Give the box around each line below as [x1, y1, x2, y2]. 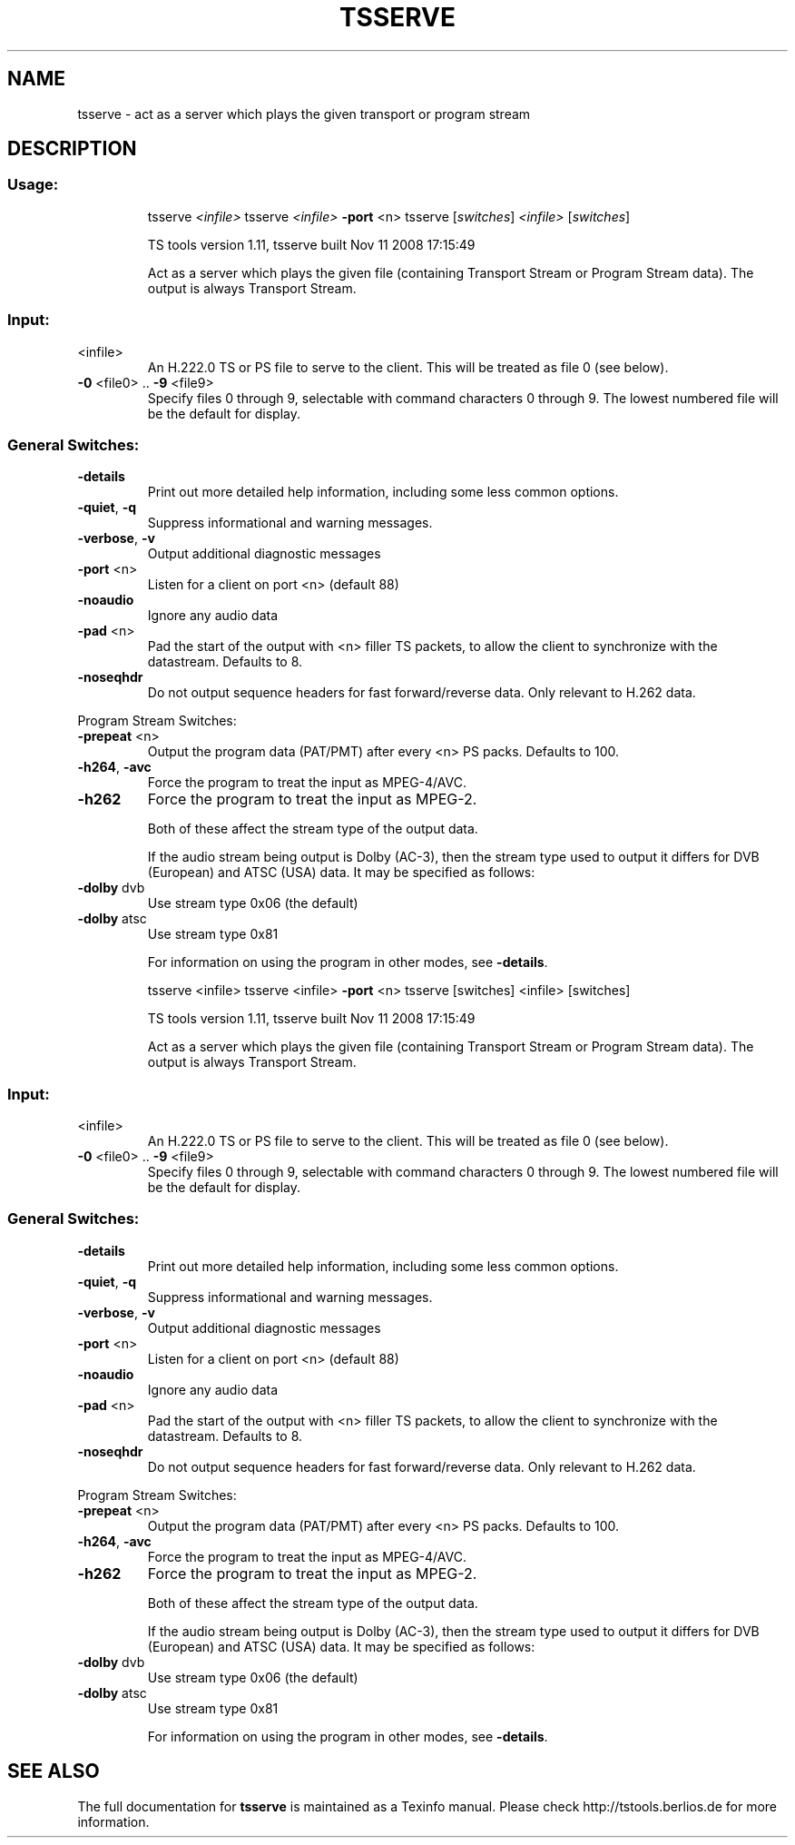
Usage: [7, 175, 59, 194]
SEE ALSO [7, 1760, 100, 1783]
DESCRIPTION [7, 137, 137, 161]
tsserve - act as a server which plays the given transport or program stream [77, 105, 531, 122]
